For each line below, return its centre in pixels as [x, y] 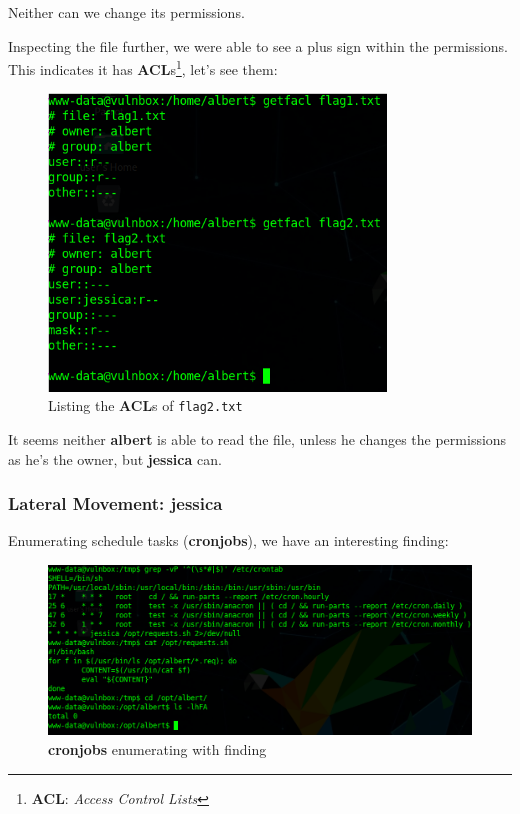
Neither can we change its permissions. [126, 12]
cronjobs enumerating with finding [157, 749]
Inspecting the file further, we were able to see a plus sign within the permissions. [258, 45]
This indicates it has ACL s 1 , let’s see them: [143, 67]
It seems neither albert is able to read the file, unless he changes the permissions [257, 438]
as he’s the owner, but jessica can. [115, 458]
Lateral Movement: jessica [115, 503]
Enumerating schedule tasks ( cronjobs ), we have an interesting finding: [228, 540]
